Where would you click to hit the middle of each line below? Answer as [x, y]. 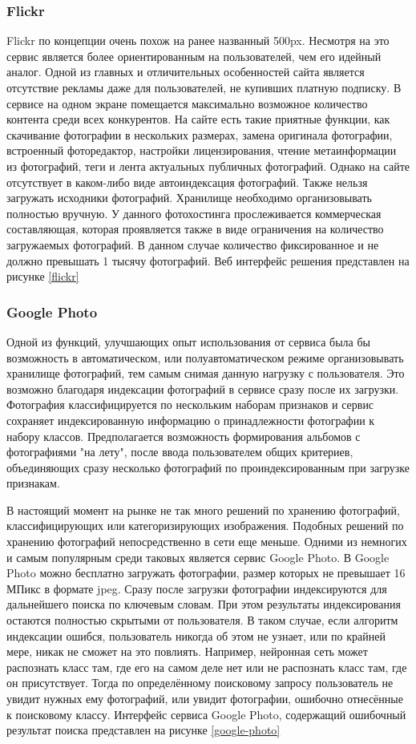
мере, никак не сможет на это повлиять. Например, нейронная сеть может [187, 651]
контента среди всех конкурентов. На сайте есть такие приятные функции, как [198, 119]
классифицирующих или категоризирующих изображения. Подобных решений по [205, 526]
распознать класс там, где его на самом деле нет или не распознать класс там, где [207, 667]
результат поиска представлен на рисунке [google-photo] [143, 730]
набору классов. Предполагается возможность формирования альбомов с [184, 436]
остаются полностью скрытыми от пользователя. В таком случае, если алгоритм [202, 620]
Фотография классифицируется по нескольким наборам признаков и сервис [190, 404]
